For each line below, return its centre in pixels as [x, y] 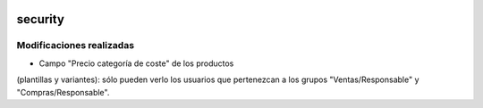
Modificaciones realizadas [75, 46]
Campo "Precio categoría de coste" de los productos [136, 63]
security [40, 19]
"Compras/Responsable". [63, 92]
